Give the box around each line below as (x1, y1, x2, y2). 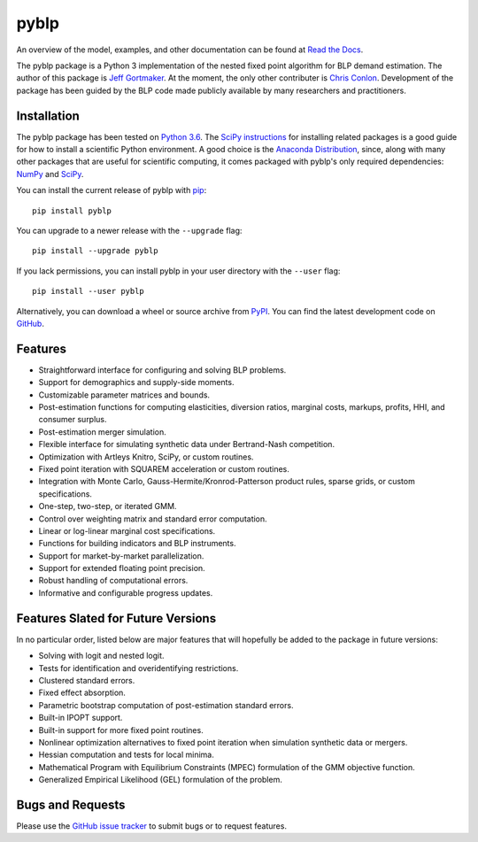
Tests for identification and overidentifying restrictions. (38, 662, 239, 673)
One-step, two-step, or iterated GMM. (38, 501, 177, 512)
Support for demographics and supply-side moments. (38, 377, 235, 388)
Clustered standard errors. (38, 675, 135, 685)
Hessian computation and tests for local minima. (38, 749, 214, 761)
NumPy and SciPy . (16, 168, 84, 179)
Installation (16, 108, 80, 123)
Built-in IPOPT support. (38, 713, 123, 723)
